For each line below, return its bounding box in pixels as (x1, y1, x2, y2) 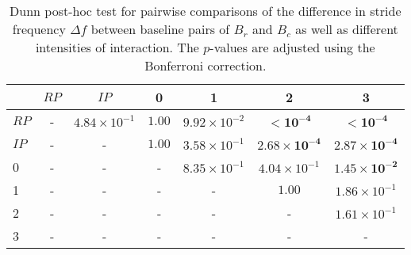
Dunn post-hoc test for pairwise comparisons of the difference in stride (10, 2, 401, 20)
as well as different (295, 20, 398, 38)
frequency (12, 20, 66, 38)
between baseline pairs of (90, 20, 230, 38)
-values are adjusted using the (209, 38, 375, 56)
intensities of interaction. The (35, 38, 199, 56)
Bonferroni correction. (144, 56, 267, 74)
